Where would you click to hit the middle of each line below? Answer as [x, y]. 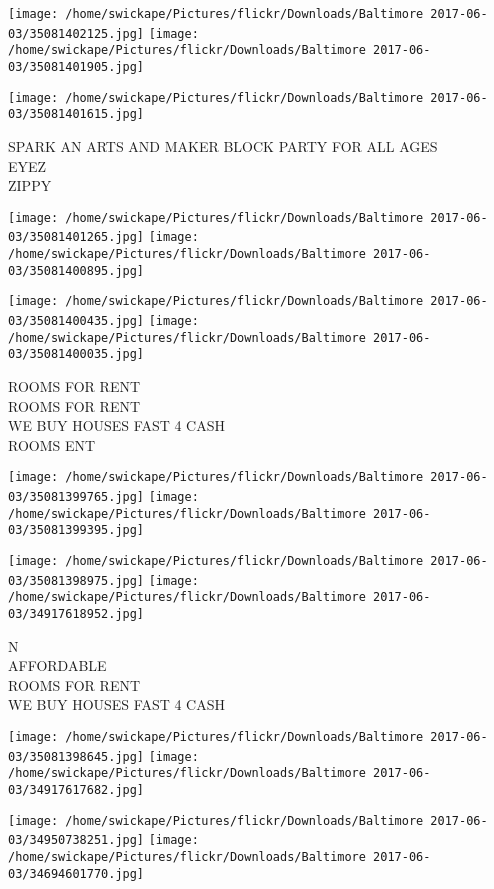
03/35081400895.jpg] [76, 270]
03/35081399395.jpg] [76, 530]
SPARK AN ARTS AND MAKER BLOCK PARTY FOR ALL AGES [223, 145]
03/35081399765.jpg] [76, 497]
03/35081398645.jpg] [76, 756]
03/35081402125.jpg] [76, 33]
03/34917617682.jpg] [76, 789]
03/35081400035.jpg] [76, 354]
